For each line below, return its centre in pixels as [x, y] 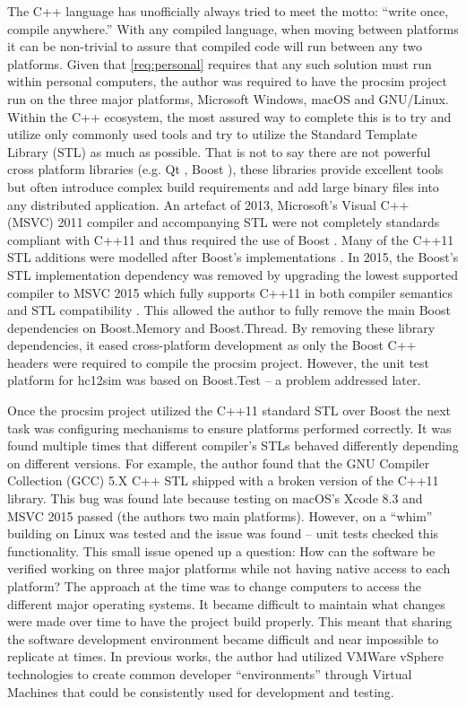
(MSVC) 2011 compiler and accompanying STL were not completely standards [224, 222]
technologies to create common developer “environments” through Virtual [210, 673]
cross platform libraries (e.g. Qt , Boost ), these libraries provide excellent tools [225, 169]
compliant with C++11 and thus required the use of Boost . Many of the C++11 [231, 239]
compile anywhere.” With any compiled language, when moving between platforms [233, 28]
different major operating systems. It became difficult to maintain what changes [226, 603]
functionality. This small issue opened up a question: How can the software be [221, 550]
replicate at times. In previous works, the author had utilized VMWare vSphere [225, 656]
